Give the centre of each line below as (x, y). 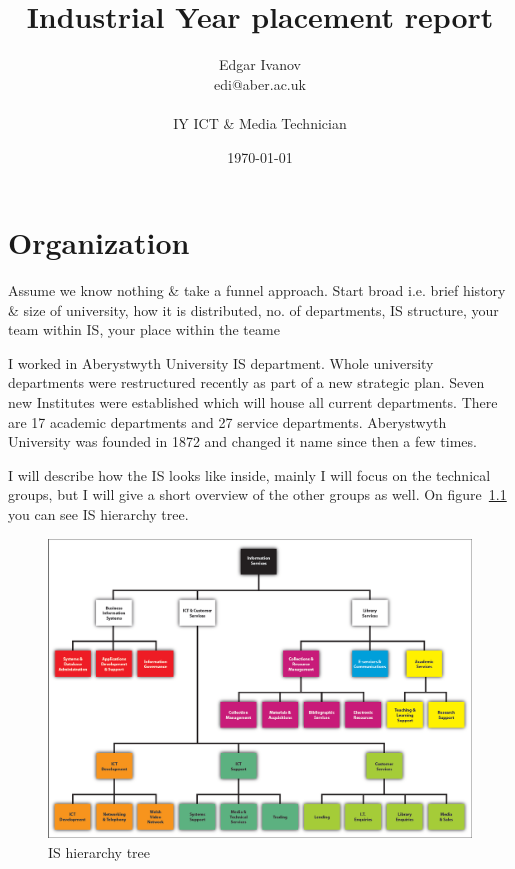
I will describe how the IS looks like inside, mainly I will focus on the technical (249, 474)
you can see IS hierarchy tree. (98, 513)
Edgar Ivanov (260, 64)
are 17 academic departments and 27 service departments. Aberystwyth (227, 421)
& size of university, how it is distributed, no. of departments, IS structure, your (253, 309)
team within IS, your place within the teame (144, 329)
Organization (99, 242)
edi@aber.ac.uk (260, 83)
